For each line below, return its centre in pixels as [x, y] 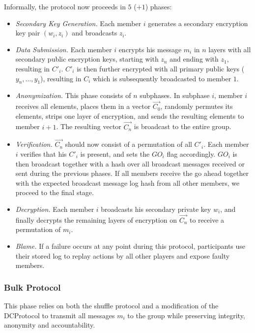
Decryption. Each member [55, 209]
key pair [28, 33]
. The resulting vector [89, 126]
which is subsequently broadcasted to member [162, 78]
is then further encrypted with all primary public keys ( [161, 68]
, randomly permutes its [197, 106]
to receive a [207, 219]
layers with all [230, 49]
